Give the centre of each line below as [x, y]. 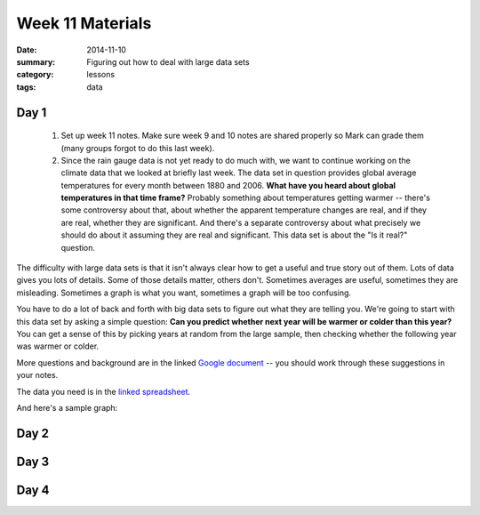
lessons [101, 75]
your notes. [37, 375]
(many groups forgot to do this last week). [138, 148]
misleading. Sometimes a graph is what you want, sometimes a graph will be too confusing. [184, 293]
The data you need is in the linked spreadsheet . [104, 391]
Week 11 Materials [84, 23]
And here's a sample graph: [67, 407]
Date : [27, 50]
